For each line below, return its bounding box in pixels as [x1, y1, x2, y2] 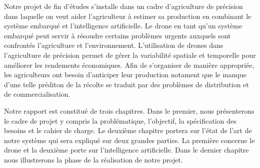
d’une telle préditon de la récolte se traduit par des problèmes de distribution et [4, 79, 249, 89]
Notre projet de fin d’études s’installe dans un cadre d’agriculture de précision [4, 1, 243, 11]
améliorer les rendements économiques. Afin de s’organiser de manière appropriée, [4, 59, 254, 70]
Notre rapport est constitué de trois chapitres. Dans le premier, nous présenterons [4, 105, 254, 116]
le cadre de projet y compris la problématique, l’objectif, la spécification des [4, 115, 236, 126]
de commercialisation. [4, 89, 70, 99]
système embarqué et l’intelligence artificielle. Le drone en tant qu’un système [4, 20, 242, 31]
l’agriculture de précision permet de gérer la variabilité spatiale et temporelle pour [4, 49, 256, 60]
